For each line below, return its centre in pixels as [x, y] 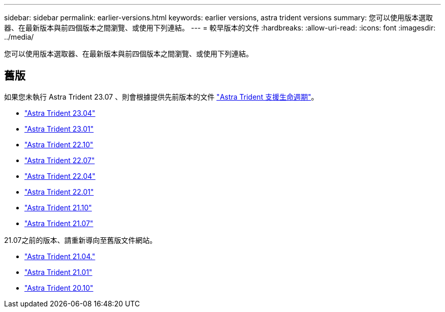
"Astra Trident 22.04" [60, 176]
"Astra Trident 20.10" [59, 288]
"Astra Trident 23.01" [59, 129]
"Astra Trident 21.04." [60, 256]
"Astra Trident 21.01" [58, 272]
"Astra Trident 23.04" [60, 113]
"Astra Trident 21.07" [59, 223]
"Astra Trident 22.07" [60, 160]
